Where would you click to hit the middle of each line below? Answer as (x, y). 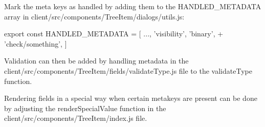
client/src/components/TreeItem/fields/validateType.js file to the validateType (128, 70)
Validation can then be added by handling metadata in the (96, 61)
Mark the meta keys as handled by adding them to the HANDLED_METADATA (133, 6)
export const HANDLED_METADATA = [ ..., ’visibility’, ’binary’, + (114, 34)
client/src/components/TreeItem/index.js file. (76, 118)
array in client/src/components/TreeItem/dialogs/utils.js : (94, 16)
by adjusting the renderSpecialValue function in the (85, 108)
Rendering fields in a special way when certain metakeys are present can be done (131, 98)
